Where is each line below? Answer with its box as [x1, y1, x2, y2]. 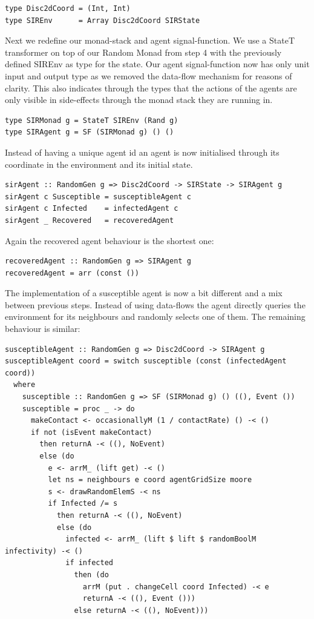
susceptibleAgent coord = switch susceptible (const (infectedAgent [5, 357, 287, 366]
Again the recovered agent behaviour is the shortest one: [5, 234, 214, 247]
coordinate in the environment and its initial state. [5, 157, 193, 170]
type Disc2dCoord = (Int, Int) [5, 4, 131, 13]
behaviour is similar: [5, 322, 80, 335]
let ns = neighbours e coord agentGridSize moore [48, 475, 252, 485]
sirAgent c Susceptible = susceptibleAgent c [5, 192, 191, 201]
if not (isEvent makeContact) [30, 428, 152, 437]
